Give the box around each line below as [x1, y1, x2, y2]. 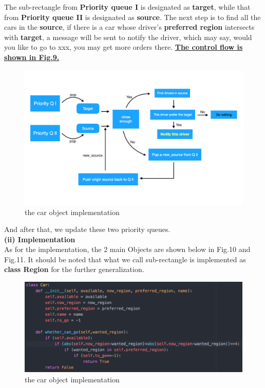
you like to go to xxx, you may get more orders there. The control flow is [4, 42, 243, 52]
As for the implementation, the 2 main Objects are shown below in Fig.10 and [4, 244, 251, 255]
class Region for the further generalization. [4, 264, 144, 275]
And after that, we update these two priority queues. [4, 224, 171, 235]
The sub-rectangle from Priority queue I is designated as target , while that [4, 2, 251, 12]
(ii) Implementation [4, 234, 75, 244]
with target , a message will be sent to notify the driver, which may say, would [4, 31, 252, 42]
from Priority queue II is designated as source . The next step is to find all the [4, 11, 261, 22]
